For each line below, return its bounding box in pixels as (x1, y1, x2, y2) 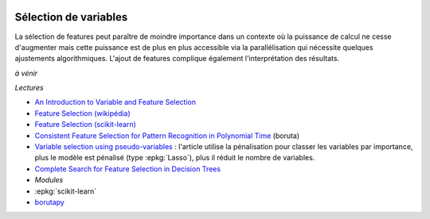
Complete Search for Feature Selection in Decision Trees (34, 163, 221, 174)
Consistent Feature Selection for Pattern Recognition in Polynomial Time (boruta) (34, 131, 300, 140)
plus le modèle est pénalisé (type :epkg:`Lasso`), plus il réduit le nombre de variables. (34, 153, 315, 163)
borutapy (34, 197, 65, 206)
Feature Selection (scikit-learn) (34, 120, 137, 129)
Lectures (14, 83, 44, 93)
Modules (34, 175, 64, 185)
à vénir (14, 68, 38, 78)
